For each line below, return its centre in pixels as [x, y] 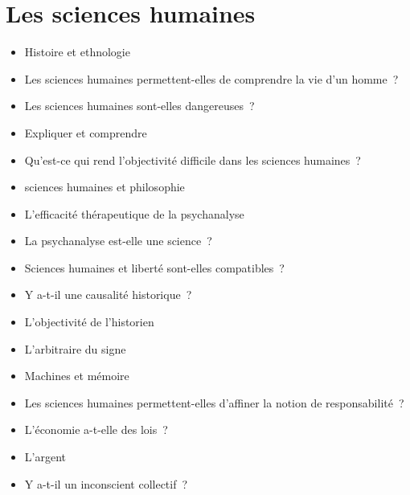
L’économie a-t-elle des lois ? [96, 430]
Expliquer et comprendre [86, 132]
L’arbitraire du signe [75, 348]
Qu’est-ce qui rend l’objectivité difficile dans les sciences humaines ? [193, 160]
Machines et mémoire [77, 376]
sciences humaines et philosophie [105, 187]
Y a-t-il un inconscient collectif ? [106, 483]
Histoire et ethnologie [77, 52]
